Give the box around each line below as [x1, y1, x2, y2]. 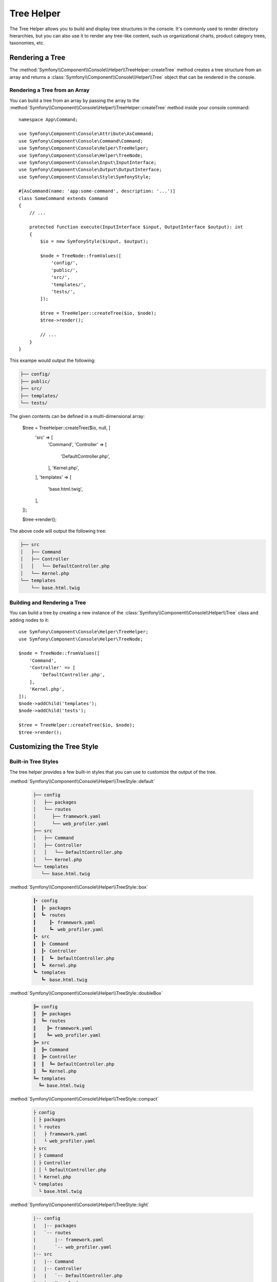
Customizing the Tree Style [9, 743, 98, 751]
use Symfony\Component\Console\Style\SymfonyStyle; [18, 174, 151, 179]
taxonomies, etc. [9, 40, 45, 46]
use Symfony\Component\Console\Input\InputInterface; [18, 159, 156, 165]
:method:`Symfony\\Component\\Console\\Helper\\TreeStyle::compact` [9, 1095, 159, 1102]
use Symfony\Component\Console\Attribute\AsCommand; [18, 131, 154, 137]
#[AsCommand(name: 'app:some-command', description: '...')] [18, 188, 175, 194]
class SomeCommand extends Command [18, 195, 108, 201]
